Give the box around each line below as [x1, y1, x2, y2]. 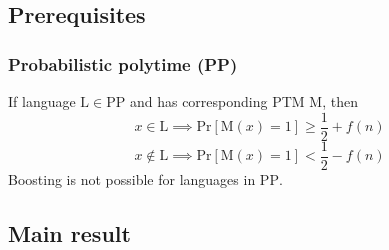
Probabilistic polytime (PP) [8, 51, 238, 76]
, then [322, 91, 358, 111]
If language [8, 91, 76, 111]
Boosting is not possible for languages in [8, 168, 256, 189]
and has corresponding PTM [129, 91, 305, 111]
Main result [8, 217, 131, 248]
